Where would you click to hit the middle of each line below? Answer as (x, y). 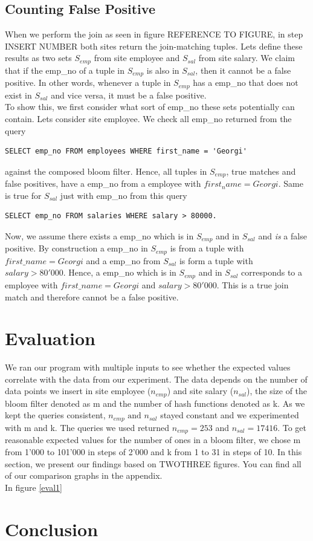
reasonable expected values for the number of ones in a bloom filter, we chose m (153, 440)
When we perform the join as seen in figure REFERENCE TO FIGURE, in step (154, 34)
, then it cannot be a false (243, 70)
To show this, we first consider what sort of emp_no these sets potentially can (150, 107)
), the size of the (277, 391)
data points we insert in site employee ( (78, 391)
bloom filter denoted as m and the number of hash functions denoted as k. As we (155, 403)
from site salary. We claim (247, 58)
